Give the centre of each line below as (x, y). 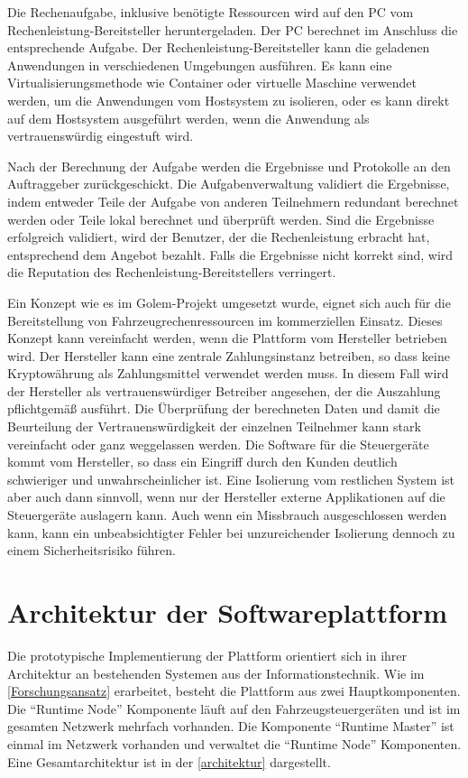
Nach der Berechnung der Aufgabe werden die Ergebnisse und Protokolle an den (229, 166)
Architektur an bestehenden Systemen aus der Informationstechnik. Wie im (216, 673)
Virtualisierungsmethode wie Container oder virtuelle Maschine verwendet (212, 83)
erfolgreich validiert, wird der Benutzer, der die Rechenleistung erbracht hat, (219, 237)
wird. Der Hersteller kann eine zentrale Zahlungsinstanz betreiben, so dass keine (229, 355)
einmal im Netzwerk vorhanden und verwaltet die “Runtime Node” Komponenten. (234, 743)
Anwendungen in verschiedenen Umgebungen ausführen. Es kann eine (200, 65)
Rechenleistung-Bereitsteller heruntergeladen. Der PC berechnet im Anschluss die (233, 29)
